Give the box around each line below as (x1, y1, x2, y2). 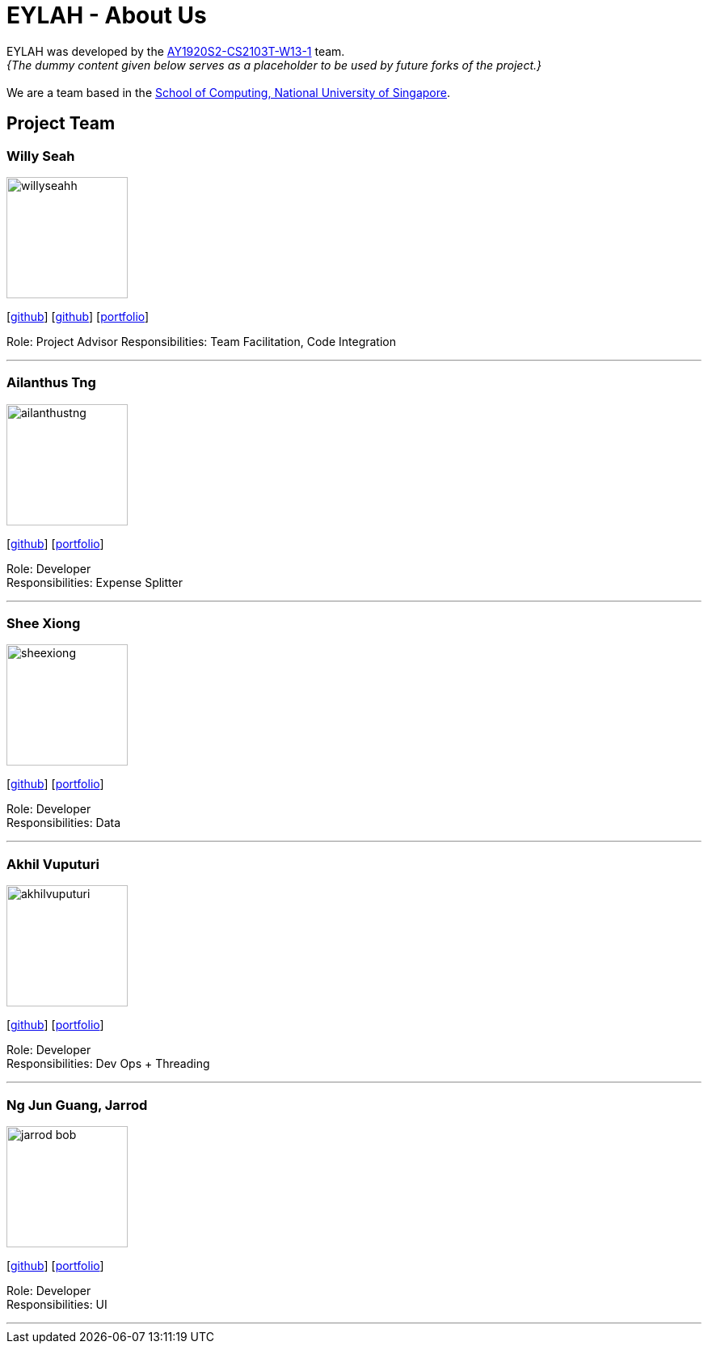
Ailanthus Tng (6, 374, 96, 391)
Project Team (6, 113, 116, 134)
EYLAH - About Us (6, 2, 207, 29)
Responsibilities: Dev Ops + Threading (6, 1057, 210, 1071)
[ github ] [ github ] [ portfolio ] (6, 309, 150, 323)
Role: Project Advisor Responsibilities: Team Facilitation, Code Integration (6, 334, 396, 348)
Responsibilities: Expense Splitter (6, 575, 183, 589)
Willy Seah (6, 147, 75, 164)
